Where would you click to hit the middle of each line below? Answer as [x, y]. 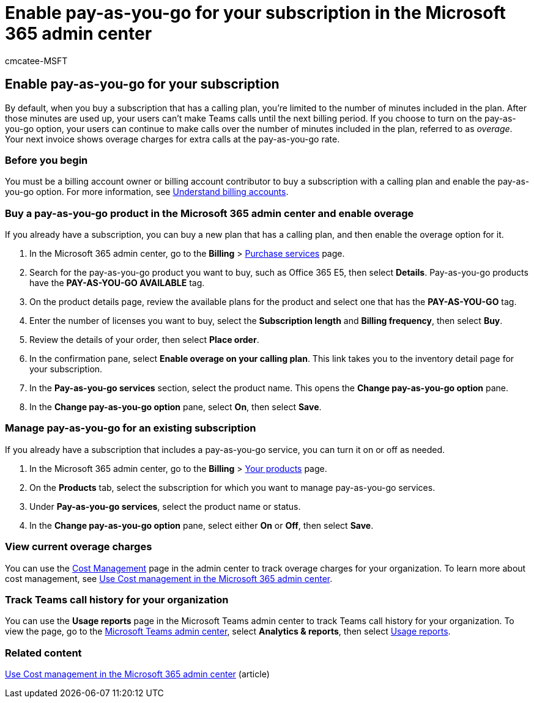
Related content [43, 653]
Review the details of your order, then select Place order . [144, 340]
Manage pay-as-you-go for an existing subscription [131, 428]
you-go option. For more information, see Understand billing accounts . [147, 192]
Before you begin [46, 160]
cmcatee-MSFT [36, 61]
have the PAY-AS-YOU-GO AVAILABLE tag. [117, 283]
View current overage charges [79, 547]
